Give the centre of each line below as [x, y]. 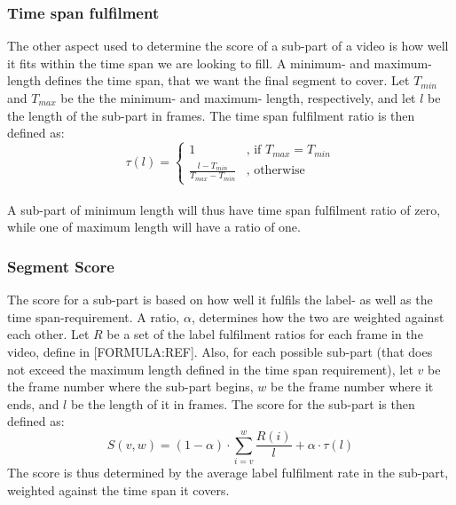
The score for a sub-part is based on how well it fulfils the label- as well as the [220, 300]
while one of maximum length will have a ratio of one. [154, 227]
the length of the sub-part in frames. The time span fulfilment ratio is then [211, 115]
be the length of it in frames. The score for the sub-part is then [243, 403]
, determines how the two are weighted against [318, 316]
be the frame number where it [352, 387]
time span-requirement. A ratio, [94, 316]
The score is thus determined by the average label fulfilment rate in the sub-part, [228, 473]
